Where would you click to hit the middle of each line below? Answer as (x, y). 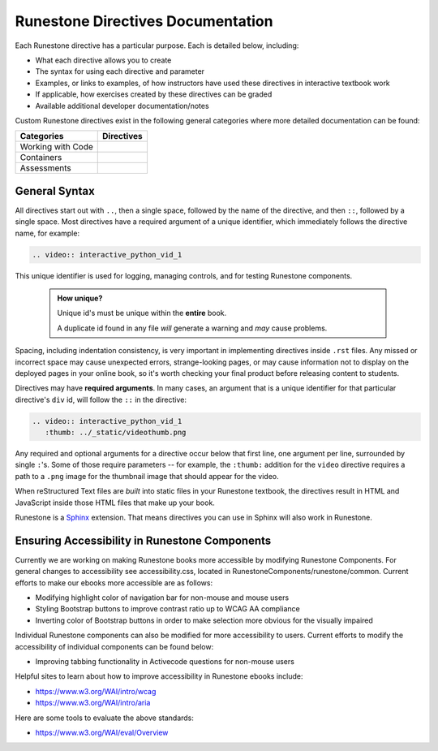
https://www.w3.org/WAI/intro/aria (93, 703)
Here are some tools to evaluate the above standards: (105, 718)
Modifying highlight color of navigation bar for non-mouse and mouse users (162, 598)
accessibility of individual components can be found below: (114, 646)
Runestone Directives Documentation (144, 21)
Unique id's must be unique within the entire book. (142, 313)
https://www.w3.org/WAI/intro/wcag (96, 691)
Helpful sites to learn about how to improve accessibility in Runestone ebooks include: (159, 676)
